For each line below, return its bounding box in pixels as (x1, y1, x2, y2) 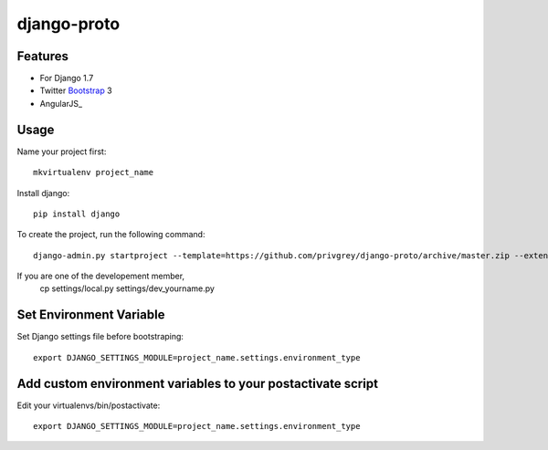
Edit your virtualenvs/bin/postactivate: (16, 400, 161, 411)
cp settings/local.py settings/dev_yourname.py (39, 283, 215, 294)
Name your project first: (16, 146, 107, 157)
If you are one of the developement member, (16, 270, 185, 282)
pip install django (33, 208, 121, 219)
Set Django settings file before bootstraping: (16, 331, 184, 342)
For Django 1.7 (39, 73, 94, 84)
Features (16, 48, 68, 64)
